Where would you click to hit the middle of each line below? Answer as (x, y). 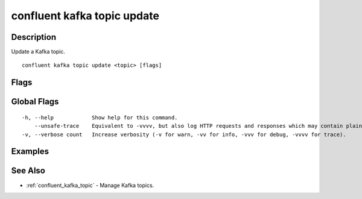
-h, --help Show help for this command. (100, 117)
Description (34, 37)
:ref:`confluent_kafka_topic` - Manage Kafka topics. (90, 185)
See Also (28, 171)
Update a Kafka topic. (38, 52)
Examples (30, 152)
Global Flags (35, 102)
